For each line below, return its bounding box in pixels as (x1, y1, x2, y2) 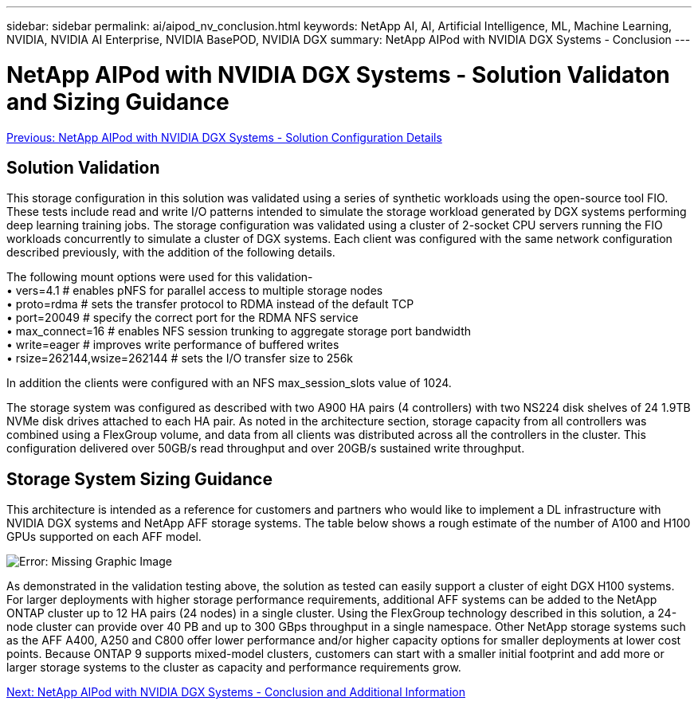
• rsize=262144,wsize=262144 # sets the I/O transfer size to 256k (6, 351, 354, 366)
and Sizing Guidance (6, 88, 229, 116)
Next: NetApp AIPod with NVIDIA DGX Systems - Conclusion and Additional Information (6, 685, 465, 699)
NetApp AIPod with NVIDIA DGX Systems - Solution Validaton (6, 61, 670, 88)
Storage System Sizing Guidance (6, 468, 273, 489)
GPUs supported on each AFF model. (6, 530, 202, 544)
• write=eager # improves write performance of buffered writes (6, 338, 339, 352)
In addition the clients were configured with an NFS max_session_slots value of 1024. (6, 376, 452, 390)
